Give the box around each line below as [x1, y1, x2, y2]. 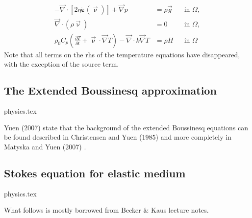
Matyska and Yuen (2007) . [4, 141, 86, 151]
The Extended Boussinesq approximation [4, 83, 217, 98]
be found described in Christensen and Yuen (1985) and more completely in [4, 132, 231, 142]
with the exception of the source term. [4, 59, 119, 69]
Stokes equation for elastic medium [4, 165, 186, 180]
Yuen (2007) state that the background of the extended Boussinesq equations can [4, 122, 249, 132]
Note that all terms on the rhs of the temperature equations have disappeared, [4, 49, 240, 59]
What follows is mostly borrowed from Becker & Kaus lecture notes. [4, 205, 209, 215]
